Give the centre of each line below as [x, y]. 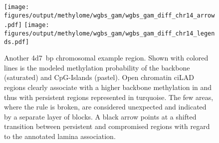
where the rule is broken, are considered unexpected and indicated [105, 107]
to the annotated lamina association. [60, 136]
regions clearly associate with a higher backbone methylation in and [108, 87]
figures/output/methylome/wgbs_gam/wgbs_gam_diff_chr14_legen [109, 33]
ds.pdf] [17, 42]
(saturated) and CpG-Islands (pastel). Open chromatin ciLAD [99, 77]
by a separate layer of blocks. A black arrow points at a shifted [100, 116]
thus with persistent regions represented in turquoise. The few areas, [109, 97]
